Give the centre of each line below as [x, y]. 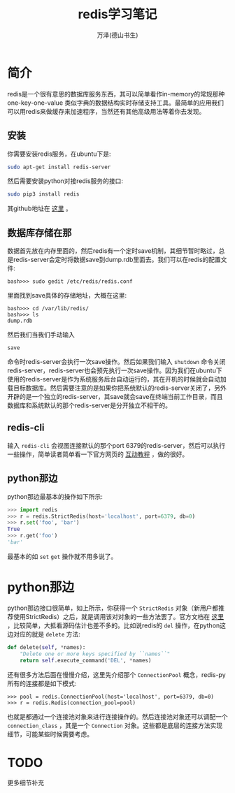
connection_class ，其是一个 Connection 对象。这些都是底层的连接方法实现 [115, 725]
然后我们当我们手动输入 [41, 335]
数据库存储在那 [40, 232]
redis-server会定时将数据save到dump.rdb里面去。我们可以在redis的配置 [117, 260]
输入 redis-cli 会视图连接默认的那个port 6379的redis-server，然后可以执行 [116, 445]
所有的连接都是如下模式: [42, 683]
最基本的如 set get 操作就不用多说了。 [62, 556]
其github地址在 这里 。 [40, 209]
